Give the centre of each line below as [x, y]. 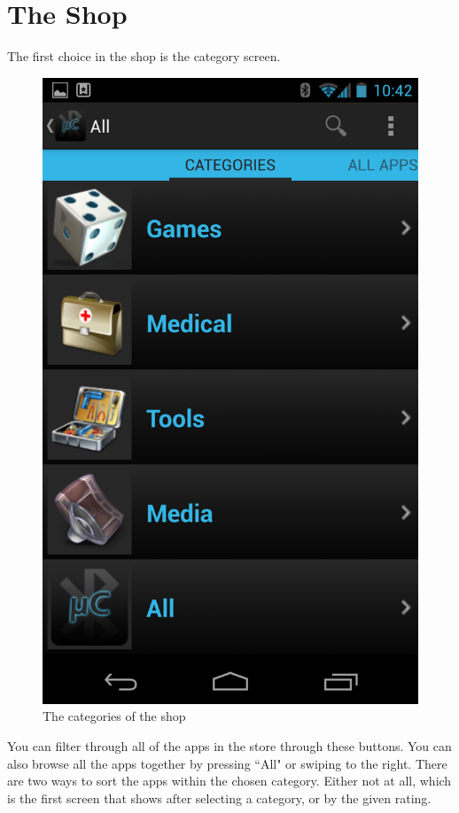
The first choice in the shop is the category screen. [144, 56]
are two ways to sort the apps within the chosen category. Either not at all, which [229, 781]
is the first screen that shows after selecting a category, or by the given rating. [219, 798]
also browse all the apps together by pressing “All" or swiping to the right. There [227, 763]
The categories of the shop [114, 716]
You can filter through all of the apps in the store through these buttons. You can [229, 746]
